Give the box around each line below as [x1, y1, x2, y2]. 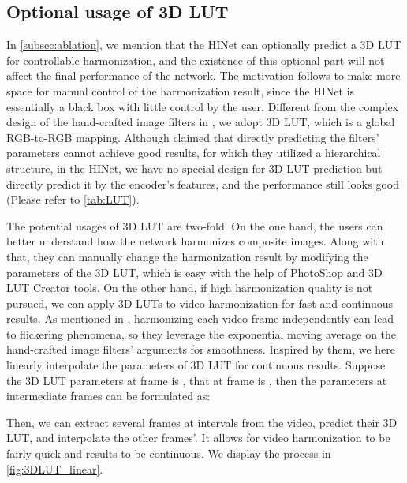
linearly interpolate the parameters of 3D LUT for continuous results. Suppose [6, 357, 386, 373]
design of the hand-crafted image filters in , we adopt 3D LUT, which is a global [6, 114, 395, 130]
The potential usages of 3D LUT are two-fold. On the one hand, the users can [6, 217, 383, 234]
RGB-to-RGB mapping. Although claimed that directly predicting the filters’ [6, 129, 379, 145]
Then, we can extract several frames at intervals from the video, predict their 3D [6, 414, 398, 430]
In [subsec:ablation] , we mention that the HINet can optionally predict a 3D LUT [6, 36, 401, 53]
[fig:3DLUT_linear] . [6, 460, 103, 477]
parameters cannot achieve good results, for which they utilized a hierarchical [6, 144, 381, 161]
